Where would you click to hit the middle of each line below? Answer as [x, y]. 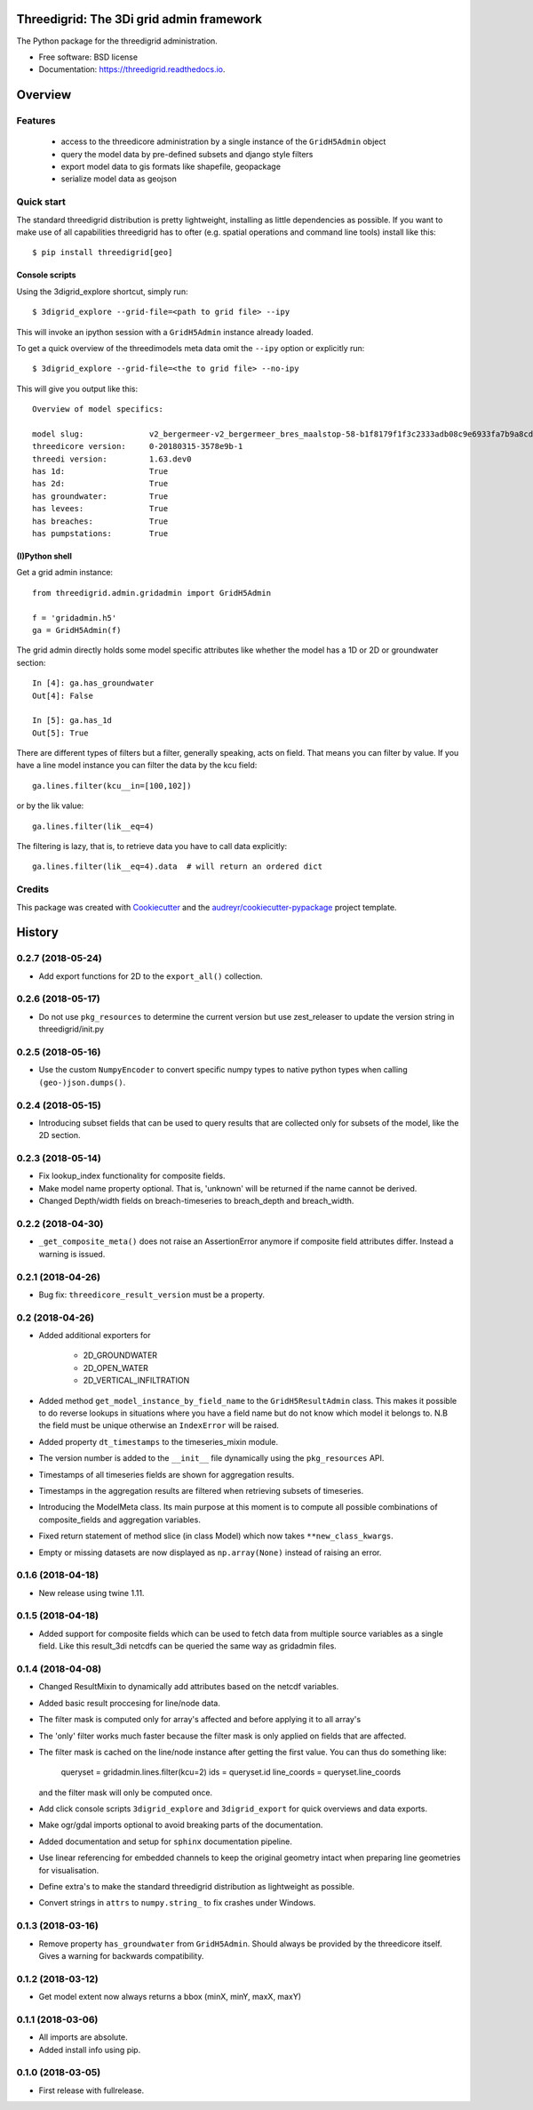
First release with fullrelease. [91, 2090]
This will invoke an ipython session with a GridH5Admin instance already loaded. [165, 332]
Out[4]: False [63, 695]
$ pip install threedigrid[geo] [103, 253]
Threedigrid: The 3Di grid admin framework [139, 19]
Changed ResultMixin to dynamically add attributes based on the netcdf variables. [189, 1687]
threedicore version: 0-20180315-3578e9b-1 [138, 446]
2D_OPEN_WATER [115, 1368]
